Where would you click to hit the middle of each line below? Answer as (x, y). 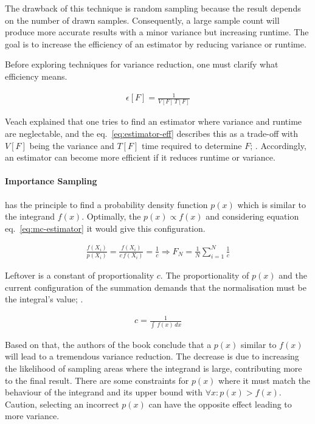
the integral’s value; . (44, 299)
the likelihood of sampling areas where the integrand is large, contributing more (154, 368)
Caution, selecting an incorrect (62, 404)
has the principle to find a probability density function (106, 204)
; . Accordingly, (278, 145)
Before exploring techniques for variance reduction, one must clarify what (142, 64)
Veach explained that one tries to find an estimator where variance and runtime (154, 121)
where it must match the (265, 380)
